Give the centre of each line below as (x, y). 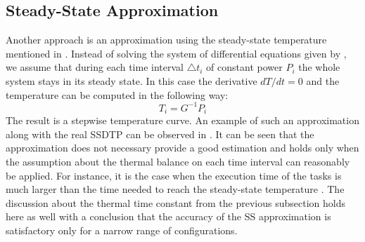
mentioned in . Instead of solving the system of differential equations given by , (176, 53)
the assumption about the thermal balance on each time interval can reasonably (178, 161)
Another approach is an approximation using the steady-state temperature (166, 40)
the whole (319, 67)
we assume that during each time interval (95, 67)
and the (323, 80)
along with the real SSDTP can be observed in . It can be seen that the (160, 134)
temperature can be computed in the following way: (117, 94)
